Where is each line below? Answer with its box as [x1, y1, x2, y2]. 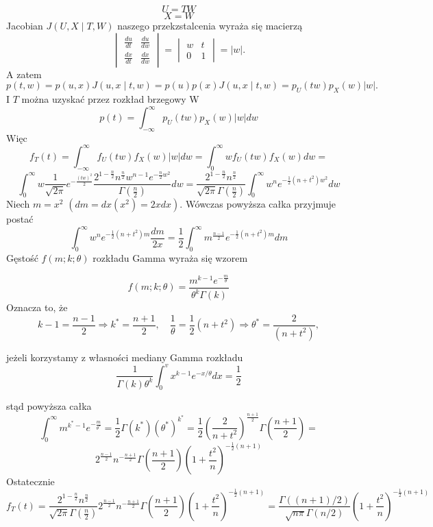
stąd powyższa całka [6, 398, 92, 413]
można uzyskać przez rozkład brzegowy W [21, 91, 199, 106]
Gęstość [6, 251, 38, 265]
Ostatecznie [6, 474, 55, 489]
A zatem [6, 66, 42, 81]
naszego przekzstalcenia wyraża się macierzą [117, 19, 303, 32]
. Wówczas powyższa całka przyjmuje [180, 197, 336, 211]
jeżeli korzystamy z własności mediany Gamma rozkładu [6, 350, 243, 364]
